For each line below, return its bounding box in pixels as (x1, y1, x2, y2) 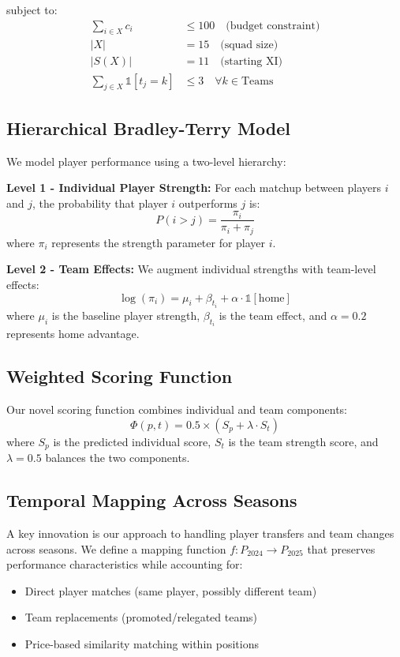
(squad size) (220, 39, 279, 51)
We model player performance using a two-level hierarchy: (6, 152, 286, 169)
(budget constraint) (226, 20, 320, 32)
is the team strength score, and (228, 433, 379, 449)
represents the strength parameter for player (51, 234, 266, 250)
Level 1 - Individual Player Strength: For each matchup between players (6, 179, 381, 196)
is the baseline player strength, (51, 307, 200, 324)
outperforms (178, 194, 237, 211)
